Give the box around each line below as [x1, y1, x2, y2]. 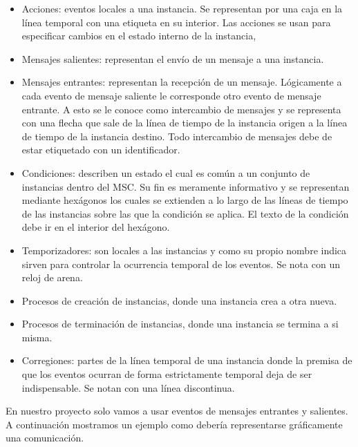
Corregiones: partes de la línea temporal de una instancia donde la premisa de [21, 353, 352, 368]
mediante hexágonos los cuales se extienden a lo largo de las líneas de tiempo [21, 193, 348, 207]
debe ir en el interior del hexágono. [21, 220, 170, 234]
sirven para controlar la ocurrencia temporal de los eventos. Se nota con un [21, 256, 340, 271]
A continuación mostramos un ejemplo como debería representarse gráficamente [6, 417, 343, 431]
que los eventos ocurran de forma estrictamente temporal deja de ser [21, 367, 312, 381]
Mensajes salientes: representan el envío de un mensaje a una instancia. [21, 51, 324, 66]
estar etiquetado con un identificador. [21, 142, 180, 157]
